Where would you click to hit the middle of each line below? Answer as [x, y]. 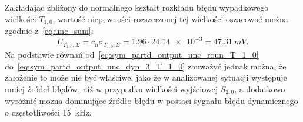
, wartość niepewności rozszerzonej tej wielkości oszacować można [170, 18]
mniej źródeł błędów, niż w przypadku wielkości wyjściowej [111, 88]
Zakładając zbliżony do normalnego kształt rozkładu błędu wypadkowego [137, 7]
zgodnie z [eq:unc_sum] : [49, 31]
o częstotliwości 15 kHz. [48, 112]
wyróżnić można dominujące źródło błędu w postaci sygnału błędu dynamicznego [151, 101]
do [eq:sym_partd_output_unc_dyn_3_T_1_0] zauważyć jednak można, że [146, 66]
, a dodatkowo [260, 88]
